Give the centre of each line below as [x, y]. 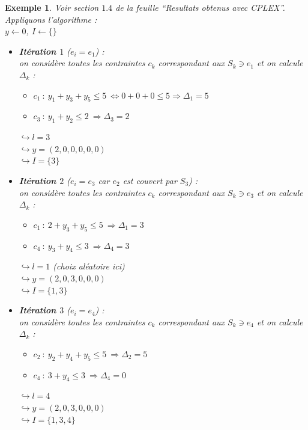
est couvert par [150, 180]
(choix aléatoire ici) [89, 266]
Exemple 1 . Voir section [52, 7]
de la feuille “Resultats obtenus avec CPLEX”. [200, 7]
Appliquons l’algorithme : [51, 19]
